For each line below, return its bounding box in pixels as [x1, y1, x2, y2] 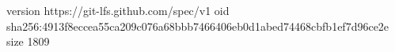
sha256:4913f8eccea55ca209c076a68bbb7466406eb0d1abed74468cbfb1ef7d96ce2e [6, 17, 389, 34]
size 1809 [6, 33, 50, 50]
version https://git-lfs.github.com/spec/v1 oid [6, 2, 230, 18]
